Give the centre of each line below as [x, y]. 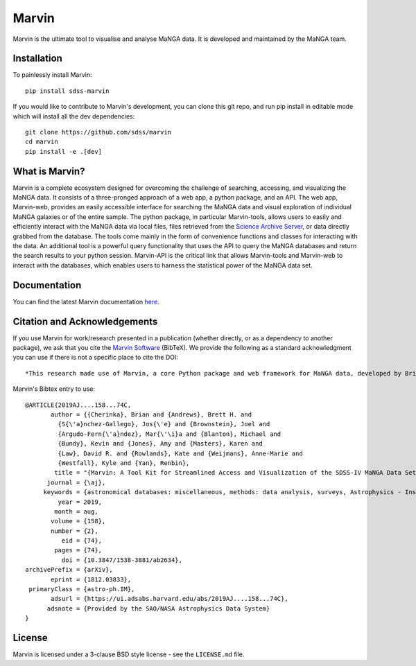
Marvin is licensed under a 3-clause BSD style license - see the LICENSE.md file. [129, 654]
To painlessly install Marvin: [52, 75]
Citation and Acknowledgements [85, 321]
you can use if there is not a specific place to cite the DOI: [95, 358]
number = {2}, [75, 531]
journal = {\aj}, [76, 482]
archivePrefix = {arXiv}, [69, 570]
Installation [37, 59]
